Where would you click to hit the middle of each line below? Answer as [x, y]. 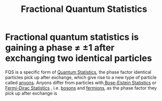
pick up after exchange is [31, 93]
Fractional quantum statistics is [72, 37]
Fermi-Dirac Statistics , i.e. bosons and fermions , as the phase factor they [81, 88]
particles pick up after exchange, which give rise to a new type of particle [81, 77]
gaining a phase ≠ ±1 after [60, 48]
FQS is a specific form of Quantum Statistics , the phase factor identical [78, 72]
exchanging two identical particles [79, 58]
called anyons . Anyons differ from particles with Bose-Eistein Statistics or [81, 83]
